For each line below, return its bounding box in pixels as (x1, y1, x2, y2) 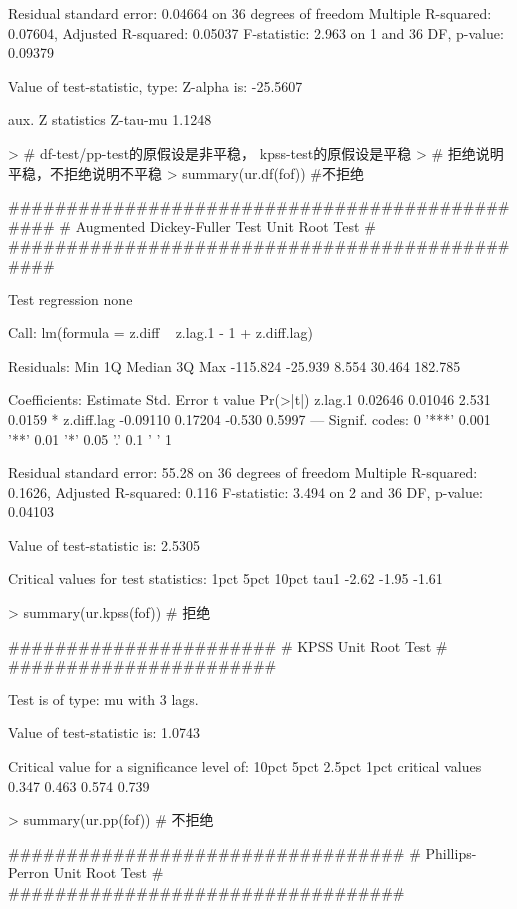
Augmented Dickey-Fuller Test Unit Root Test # (75, 215, 376, 236)
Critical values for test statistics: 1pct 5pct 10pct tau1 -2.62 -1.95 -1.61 (8, 568, 443, 589)
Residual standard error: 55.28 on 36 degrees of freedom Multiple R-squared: (8, 462, 478, 483)
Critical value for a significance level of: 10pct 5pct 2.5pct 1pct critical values (8, 756, 482, 777)
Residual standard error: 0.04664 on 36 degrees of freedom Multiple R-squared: (8, 3, 492, 23)
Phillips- (425, 842, 477, 863)
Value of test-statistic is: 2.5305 (8, 534, 201, 555)
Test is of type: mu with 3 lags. (8, 688, 199, 709)
